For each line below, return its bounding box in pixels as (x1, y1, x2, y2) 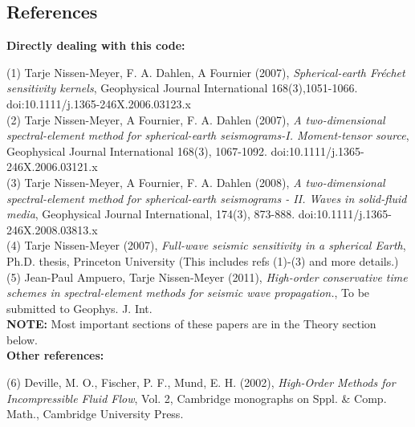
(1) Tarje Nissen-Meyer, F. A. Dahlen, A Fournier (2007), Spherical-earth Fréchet (6, 63, 405, 80)
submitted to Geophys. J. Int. (6, 299, 153, 316)
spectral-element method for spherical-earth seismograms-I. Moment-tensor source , (6, 127, 409, 144)
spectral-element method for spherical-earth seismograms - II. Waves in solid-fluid (6, 189, 407, 206)
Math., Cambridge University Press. (6, 405, 184, 422)
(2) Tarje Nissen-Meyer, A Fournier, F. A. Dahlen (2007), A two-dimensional (6, 111, 385, 128)
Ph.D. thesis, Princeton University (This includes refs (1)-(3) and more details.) (6, 252, 399, 269)
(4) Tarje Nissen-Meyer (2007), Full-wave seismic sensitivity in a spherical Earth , (6, 237, 406, 254)
